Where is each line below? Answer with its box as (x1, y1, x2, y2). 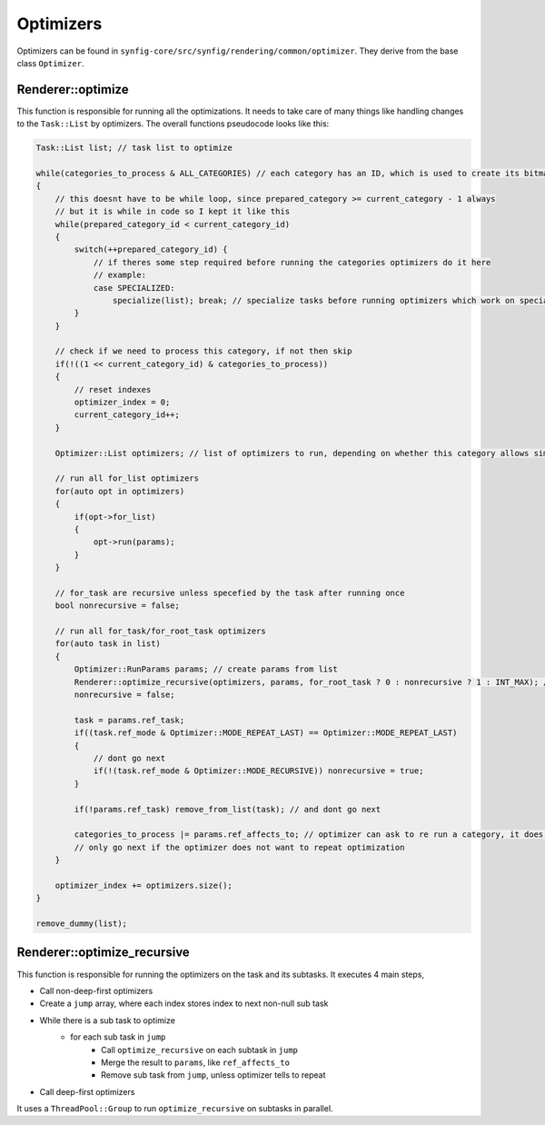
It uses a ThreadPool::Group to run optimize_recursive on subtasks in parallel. (16, 1103, 333, 1114)
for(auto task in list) (54, 639, 161, 649)
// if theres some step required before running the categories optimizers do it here (93, 257, 491, 267)
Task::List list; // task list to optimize (35, 143, 233, 154)
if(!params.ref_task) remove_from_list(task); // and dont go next (74, 804, 381, 814)
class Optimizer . (16, 57, 84, 68)
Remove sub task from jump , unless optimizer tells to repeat (101, 1070, 326, 1080)
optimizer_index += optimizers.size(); (54, 880, 233, 891)
